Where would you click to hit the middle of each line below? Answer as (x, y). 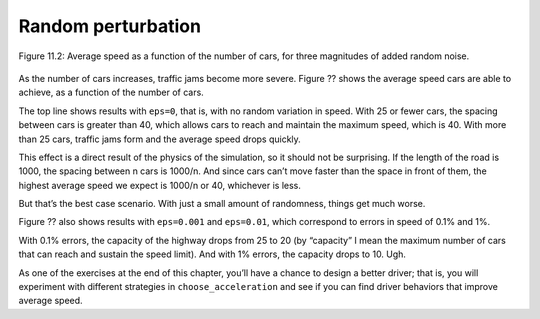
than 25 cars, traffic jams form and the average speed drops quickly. (160, 139)
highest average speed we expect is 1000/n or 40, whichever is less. (160, 185)
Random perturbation (110, 26)
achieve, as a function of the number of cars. (111, 92)
